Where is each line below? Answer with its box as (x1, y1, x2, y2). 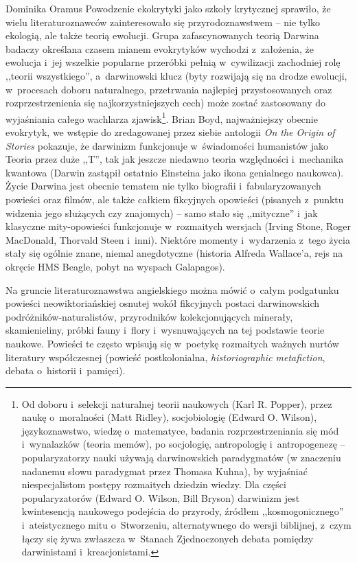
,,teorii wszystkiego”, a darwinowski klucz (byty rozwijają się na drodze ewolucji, (5, 68, 347, 82)
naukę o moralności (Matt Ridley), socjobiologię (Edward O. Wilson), (21, 410, 317, 424)
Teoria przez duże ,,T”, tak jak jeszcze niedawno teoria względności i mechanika (5, 152, 344, 166)
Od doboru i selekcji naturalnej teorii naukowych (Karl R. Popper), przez (21, 396, 332, 411)
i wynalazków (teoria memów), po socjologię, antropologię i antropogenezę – (21, 437, 345, 451)
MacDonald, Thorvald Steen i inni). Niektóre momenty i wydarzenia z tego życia (5, 232, 350, 246)
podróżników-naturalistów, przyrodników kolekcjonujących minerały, (5, 309, 293, 323)
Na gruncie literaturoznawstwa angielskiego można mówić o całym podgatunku (5, 282, 339, 297)
